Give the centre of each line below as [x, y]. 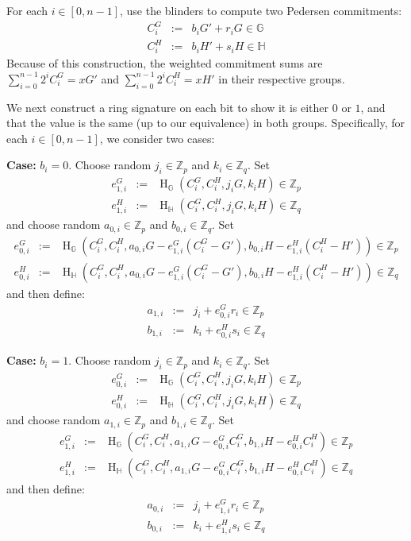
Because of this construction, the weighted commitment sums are [165, 63]
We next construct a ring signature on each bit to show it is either [168, 107]
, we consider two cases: [157, 138]
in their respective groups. [282, 78]
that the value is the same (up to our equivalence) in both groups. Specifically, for [206, 123]
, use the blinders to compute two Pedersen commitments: [261, 10]
